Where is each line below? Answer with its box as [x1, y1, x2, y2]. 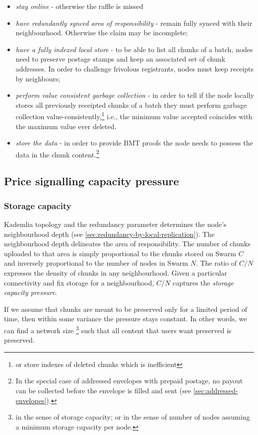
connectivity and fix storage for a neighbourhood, [4, 277, 154, 288]
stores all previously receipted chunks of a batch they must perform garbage [15, 99, 247, 110]
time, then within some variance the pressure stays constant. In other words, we [4, 313, 247, 324]
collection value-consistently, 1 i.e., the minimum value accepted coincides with [15, 110, 253, 121]
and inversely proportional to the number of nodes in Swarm [4, 258, 188, 268]
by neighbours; [15, 73, 61, 83]
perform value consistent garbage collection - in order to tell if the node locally [15, 90, 254, 100]
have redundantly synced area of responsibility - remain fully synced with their [15, 17, 253, 28]
